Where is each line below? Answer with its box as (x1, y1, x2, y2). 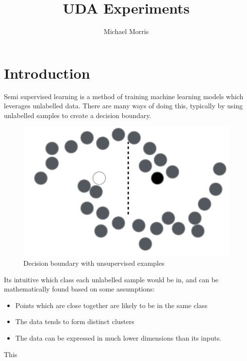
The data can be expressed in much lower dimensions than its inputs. (15, 333, 222, 343)
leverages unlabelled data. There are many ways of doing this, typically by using (4, 101, 243, 111)
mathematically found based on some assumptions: (4, 284, 155, 294)
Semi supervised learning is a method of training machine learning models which (4, 91, 244, 101)
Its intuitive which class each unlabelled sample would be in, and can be (4, 274, 219, 284)
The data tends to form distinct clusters (15, 316, 134, 327)
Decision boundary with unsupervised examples (23, 258, 165, 268)
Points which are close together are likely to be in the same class (15, 300, 208, 310)
